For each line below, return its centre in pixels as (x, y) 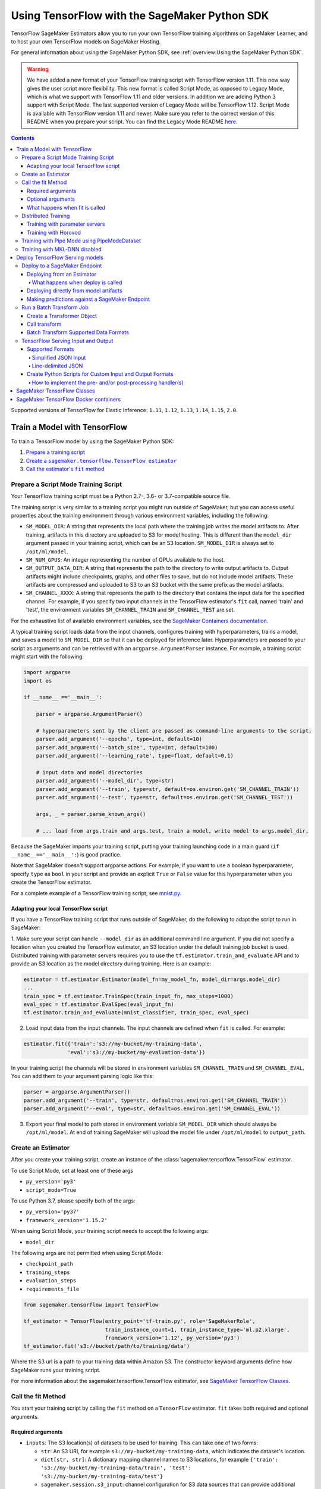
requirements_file (53, 1289)
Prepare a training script (56, 452)
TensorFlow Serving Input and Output (67, 341)
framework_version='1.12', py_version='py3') (172, 1338)
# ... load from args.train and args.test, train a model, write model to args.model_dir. (172, 831)
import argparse (47, 672)
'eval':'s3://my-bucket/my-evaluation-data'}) (136, 1052)
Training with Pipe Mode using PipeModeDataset (81, 241)
